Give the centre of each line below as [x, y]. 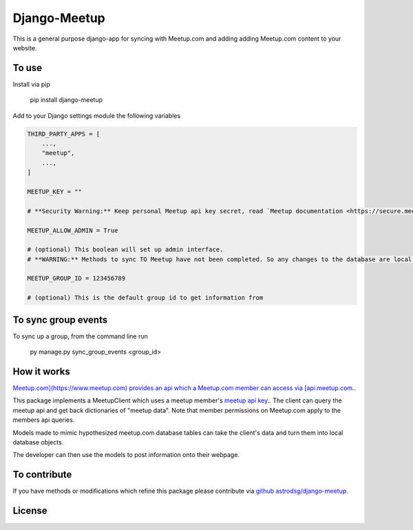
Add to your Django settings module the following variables [97, 115]
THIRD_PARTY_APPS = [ [64, 134]
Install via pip [32, 84]
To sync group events [60, 319]
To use [28, 68]
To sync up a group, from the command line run [80, 336]
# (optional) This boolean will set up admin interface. [125, 249]
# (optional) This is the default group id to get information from [145, 298]
